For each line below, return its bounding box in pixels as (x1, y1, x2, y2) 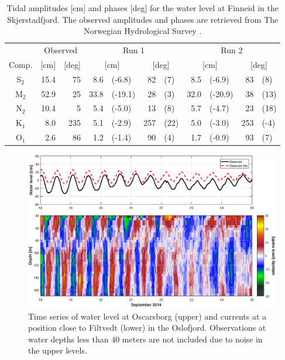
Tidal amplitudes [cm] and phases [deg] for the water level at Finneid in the (6, 2, 279, 13)
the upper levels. (28, 344, 87, 356)
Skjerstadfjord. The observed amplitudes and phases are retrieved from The (7, 13, 279, 25)
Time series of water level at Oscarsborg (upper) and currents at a (28, 310, 267, 322)
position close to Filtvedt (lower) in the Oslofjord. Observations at (28, 321, 266, 334)
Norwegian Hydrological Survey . (84, 25, 202, 37)
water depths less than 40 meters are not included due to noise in (28, 332, 263, 345)
